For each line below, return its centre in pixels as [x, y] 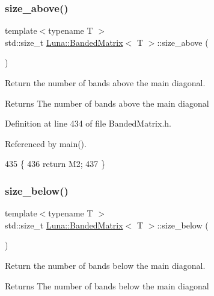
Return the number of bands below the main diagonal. [105, 265]
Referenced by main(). [46, 143]
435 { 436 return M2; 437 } [55, 164]
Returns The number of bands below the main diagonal [107, 285]
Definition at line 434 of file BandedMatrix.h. [88, 123]
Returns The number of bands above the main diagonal [107, 103]
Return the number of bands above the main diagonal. [105, 83]
